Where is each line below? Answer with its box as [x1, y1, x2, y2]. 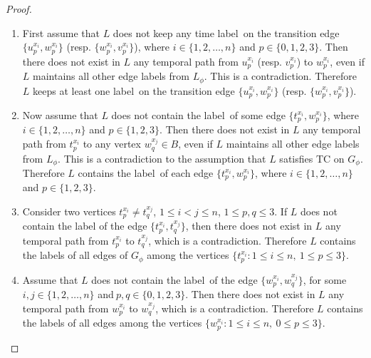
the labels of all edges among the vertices [22, 315, 202, 330]
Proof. [6, 1, 32, 16]
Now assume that [22, 108, 98, 122]
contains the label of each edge [78, 165, 214, 180]
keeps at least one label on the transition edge [33, 83, 235, 98]
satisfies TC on [279, 150, 345, 165]
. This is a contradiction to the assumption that [58, 150, 266, 165]
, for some [303, 272, 347, 287]
